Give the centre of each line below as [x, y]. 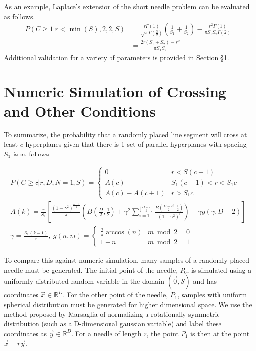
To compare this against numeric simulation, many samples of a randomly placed [127, 260]
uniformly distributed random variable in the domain [84, 281]
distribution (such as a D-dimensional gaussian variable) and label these [113, 324]
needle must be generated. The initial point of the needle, [91, 269]
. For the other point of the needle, [115, 294]
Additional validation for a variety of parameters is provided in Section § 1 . [117, 57]
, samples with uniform [212, 294]
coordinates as [25, 333]
